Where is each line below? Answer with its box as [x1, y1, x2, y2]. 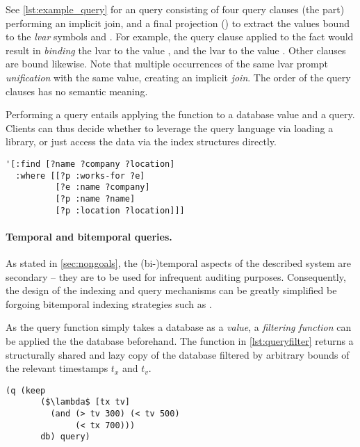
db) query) [40, 432, 90, 442]
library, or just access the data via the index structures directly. [6, 134, 277, 149]
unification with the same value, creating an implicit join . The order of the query [6, 70, 351, 84]
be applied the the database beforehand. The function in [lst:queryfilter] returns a [6, 333, 354, 348]
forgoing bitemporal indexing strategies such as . [6, 296, 212, 311]
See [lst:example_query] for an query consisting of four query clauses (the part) [6, 2, 345, 16]
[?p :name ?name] [55, 193, 136, 204]
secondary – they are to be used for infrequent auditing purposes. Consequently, [6, 269, 346, 284]
